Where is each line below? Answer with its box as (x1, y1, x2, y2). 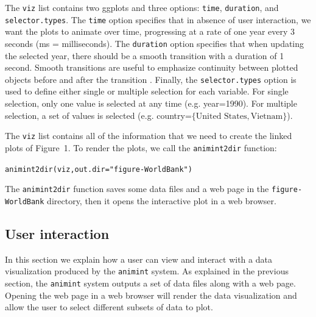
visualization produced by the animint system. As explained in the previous (5, 265, 289, 277)
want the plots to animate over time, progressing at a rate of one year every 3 (5, 25, 295, 38)
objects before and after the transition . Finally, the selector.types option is (5, 73, 297, 85)
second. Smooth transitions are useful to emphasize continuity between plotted (5, 61, 298, 74)
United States (195, 112, 247, 121)
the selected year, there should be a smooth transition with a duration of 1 (5, 49, 284, 62)
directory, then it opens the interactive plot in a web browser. (47, 194, 276, 207)
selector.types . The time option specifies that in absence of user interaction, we (5, 13, 311, 26)
